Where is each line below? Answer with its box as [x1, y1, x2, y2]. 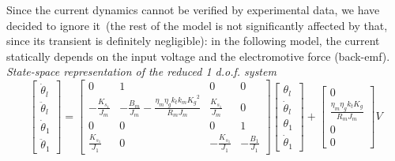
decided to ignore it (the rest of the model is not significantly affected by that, [6, 17, 388, 33]
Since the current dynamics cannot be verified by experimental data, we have [6, 2, 380, 17]
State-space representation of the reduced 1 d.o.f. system [6, 63, 276, 80]
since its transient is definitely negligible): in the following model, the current [6, 32, 380, 49]
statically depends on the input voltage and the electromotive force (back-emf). [6, 47, 390, 64]
